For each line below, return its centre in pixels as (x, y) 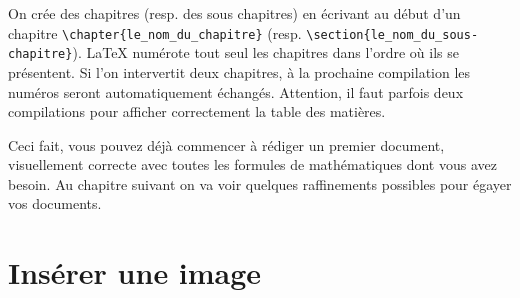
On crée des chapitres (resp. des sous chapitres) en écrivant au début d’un (234, 13)
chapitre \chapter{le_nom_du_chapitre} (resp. (155, 32)
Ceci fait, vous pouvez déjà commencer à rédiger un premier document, (226, 144)
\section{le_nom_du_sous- (392, 34)
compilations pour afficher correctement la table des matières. (197, 111)
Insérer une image (135, 272)
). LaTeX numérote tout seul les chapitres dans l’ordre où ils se (265, 52)
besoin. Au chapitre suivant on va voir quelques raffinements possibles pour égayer (260, 183)
